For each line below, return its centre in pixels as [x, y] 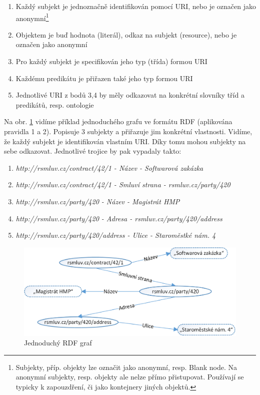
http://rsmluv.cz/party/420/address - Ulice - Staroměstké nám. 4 [116, 235]
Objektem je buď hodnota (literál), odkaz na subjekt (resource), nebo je [126, 34]
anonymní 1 [32, 17]
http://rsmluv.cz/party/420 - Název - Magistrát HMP [98, 201]
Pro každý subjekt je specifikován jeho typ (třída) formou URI [111, 61]
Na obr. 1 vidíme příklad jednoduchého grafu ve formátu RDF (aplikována [118, 121]
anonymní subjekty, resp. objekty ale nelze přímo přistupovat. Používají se [130, 377]
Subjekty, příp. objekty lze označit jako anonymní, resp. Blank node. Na [126, 367]
